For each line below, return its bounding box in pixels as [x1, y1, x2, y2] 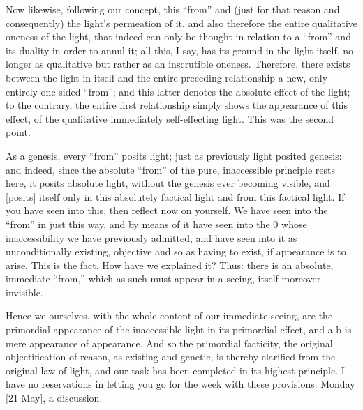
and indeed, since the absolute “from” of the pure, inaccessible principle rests [6, 162, 335, 176]
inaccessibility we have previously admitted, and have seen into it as [6, 230, 297, 245]
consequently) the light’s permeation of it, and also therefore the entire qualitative [6, 15, 358, 30]
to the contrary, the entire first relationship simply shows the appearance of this [6, 98, 348, 112]
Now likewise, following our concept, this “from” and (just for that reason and [6, 2, 340, 16]
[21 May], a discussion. [6, 390, 103, 405]
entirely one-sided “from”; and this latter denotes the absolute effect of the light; [6, 84, 350, 98]
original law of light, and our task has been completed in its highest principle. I [6, 363, 345, 377]
